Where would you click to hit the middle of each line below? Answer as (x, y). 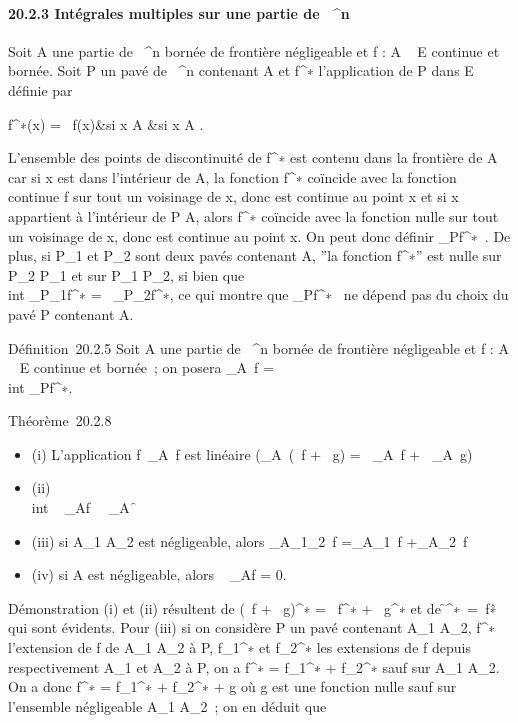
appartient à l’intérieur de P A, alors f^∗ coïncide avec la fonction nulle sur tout (253, 215)
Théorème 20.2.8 (60, 420)
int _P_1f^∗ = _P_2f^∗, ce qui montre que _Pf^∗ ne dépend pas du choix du (258, 294)
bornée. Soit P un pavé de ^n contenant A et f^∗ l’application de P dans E (241, 70)
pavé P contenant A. (71, 313)
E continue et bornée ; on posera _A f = (146, 367)
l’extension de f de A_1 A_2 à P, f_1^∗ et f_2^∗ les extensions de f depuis (239, 647)
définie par (40, 89)
